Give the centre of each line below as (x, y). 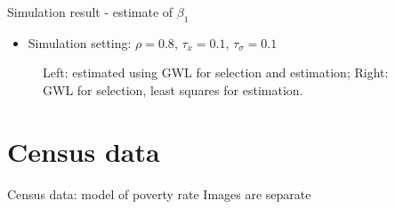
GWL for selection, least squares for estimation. (173, 89)
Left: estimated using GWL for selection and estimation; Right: (216, 72)
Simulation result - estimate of (90, 12)
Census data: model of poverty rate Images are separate (159, 193)
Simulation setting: (80, 42)
